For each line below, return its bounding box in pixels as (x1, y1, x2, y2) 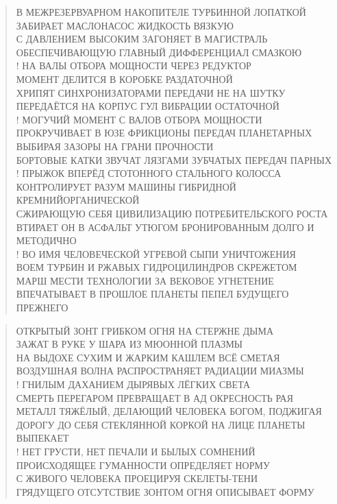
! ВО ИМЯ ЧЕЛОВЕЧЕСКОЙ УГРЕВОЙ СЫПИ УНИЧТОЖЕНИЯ (16, 246, 296, 261)
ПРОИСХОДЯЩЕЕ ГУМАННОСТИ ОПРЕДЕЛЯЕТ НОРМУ (16, 457, 270, 472)
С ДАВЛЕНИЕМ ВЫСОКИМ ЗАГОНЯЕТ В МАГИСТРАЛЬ (16, 32, 268, 46)
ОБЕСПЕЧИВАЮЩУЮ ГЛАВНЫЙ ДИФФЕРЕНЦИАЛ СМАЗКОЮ (16, 45, 302, 59)
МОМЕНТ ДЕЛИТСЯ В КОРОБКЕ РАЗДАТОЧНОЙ (16, 71, 233, 86)
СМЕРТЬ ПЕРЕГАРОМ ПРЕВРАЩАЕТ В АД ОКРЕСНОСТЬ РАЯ (16, 390, 293, 405)
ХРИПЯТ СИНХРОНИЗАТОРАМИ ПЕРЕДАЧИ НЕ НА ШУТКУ (16, 85, 286, 99)
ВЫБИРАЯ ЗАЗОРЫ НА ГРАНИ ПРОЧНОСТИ (16, 139, 214, 153)
